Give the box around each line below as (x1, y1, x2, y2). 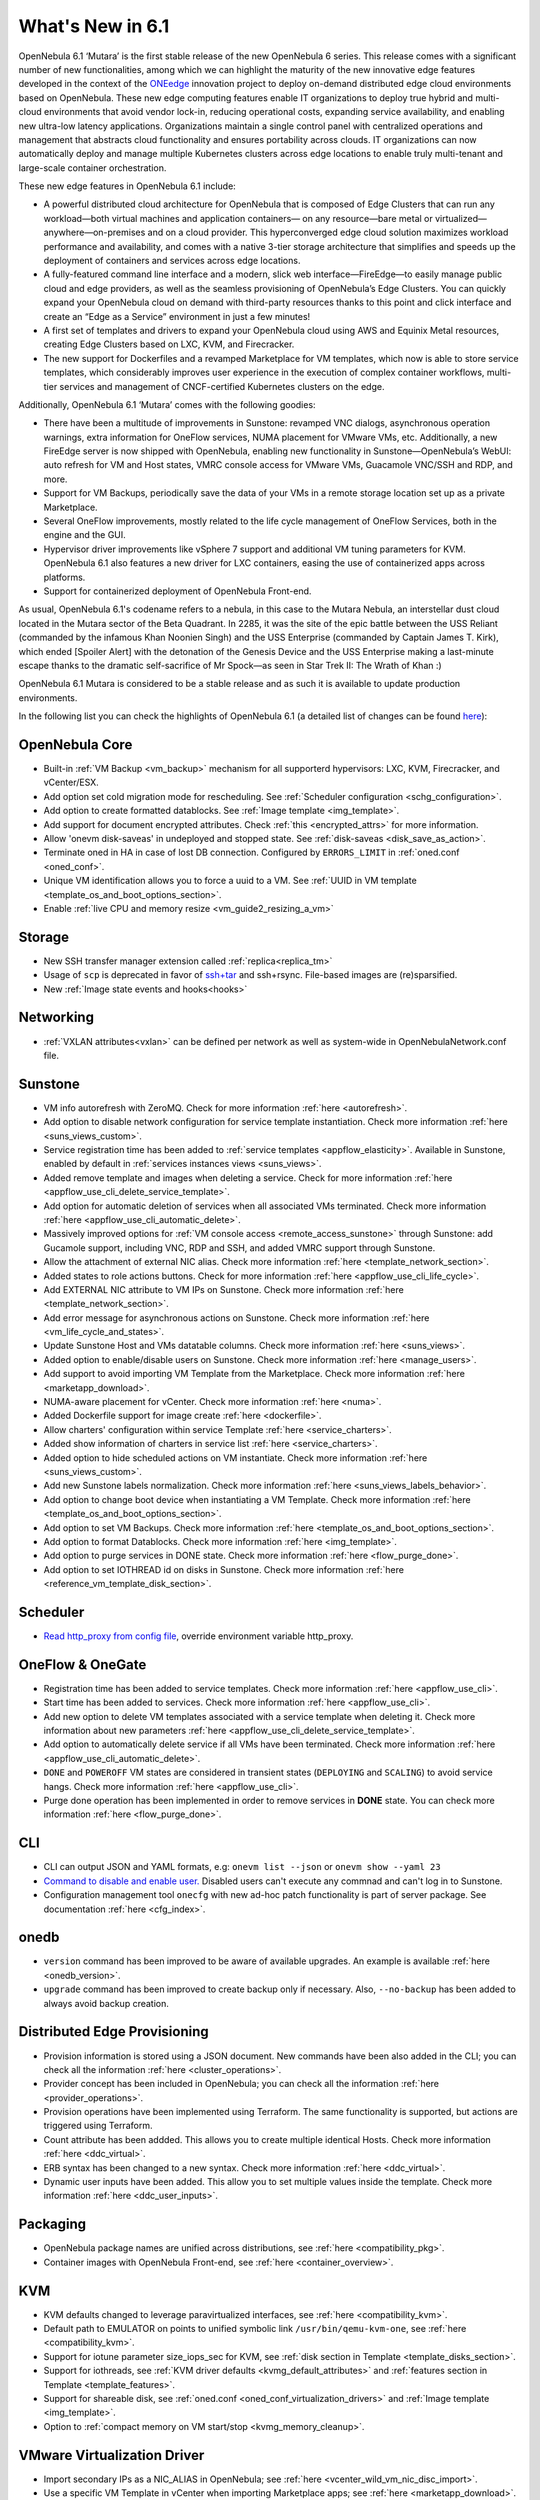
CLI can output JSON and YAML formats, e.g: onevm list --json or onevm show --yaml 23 (43, 1861, 441, 1873)
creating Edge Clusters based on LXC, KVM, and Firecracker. (43, 338, 295, 350)
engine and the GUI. (43, 529, 127, 541)
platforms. (43, 571, 86, 583)
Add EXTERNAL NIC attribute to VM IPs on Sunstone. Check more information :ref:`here (43, 1283, 404, 1295)
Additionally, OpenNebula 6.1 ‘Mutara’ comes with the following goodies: (18, 398, 316, 410)
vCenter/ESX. (43, 776, 99, 789)
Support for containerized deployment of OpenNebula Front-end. (43, 585, 312, 597)
